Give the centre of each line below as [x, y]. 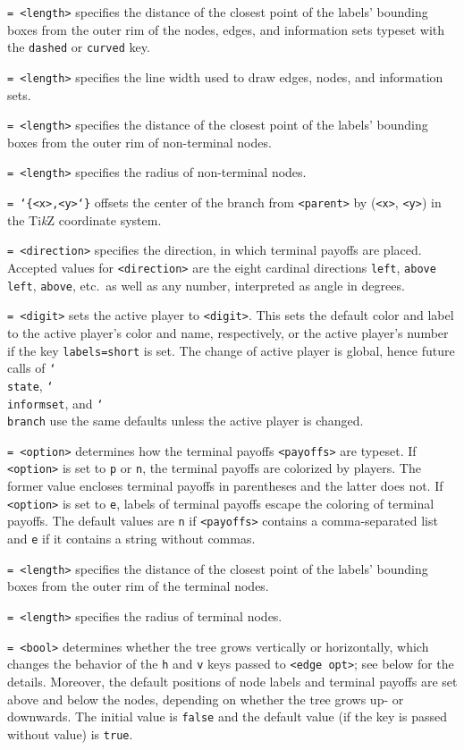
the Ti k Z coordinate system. [84, 219]
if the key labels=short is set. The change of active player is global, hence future [231, 350]
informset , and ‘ [55, 403]
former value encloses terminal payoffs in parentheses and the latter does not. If [225, 486]
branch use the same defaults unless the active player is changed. [186, 421]
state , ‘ [30, 385]
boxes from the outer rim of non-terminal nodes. [139, 142]
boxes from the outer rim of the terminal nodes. [138, 586]
